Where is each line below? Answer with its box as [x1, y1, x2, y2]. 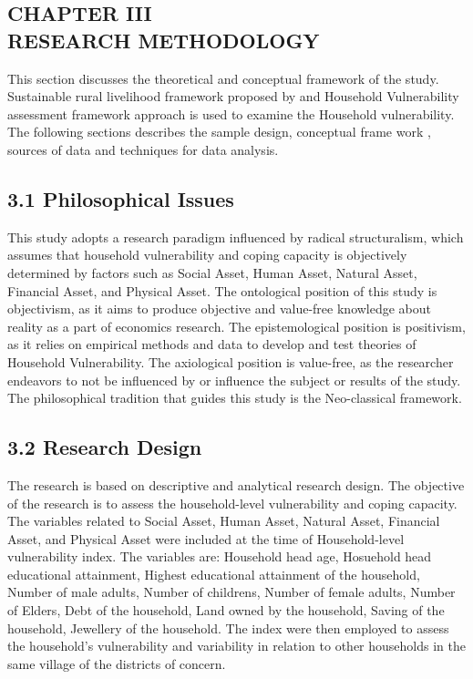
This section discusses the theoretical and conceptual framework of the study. [7, 68, 439, 87]
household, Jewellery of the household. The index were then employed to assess [7, 618, 449, 637]
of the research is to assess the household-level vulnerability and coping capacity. [7, 493, 458, 512]
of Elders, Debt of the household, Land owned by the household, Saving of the [7, 601, 445, 620]
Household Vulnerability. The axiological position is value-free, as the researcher [7, 352, 454, 371]
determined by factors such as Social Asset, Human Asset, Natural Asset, [7, 262, 417, 282]
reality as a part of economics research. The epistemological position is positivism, [7, 316, 466, 335]
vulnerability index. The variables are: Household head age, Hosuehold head [7, 547, 432, 566]
